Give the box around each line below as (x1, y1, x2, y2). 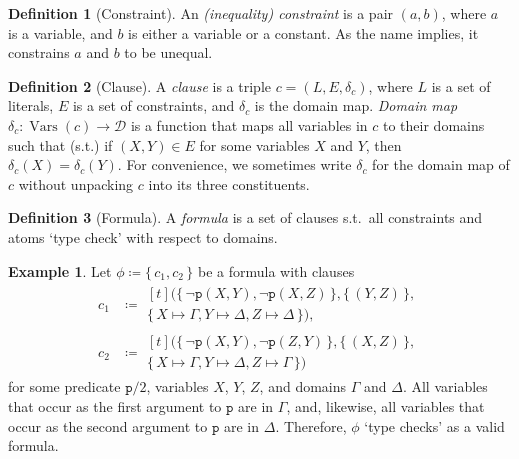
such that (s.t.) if (8, 134, 113, 155)
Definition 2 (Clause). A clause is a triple (8, 75, 272, 96)
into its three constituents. (148, 173, 310, 194)
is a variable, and (8, 22, 113, 43)
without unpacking (18, 173, 134, 194)
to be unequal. (124, 42, 213, 63)
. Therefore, (275, 415, 347, 436)
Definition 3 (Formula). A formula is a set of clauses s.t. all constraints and (8, 207, 483, 228)
